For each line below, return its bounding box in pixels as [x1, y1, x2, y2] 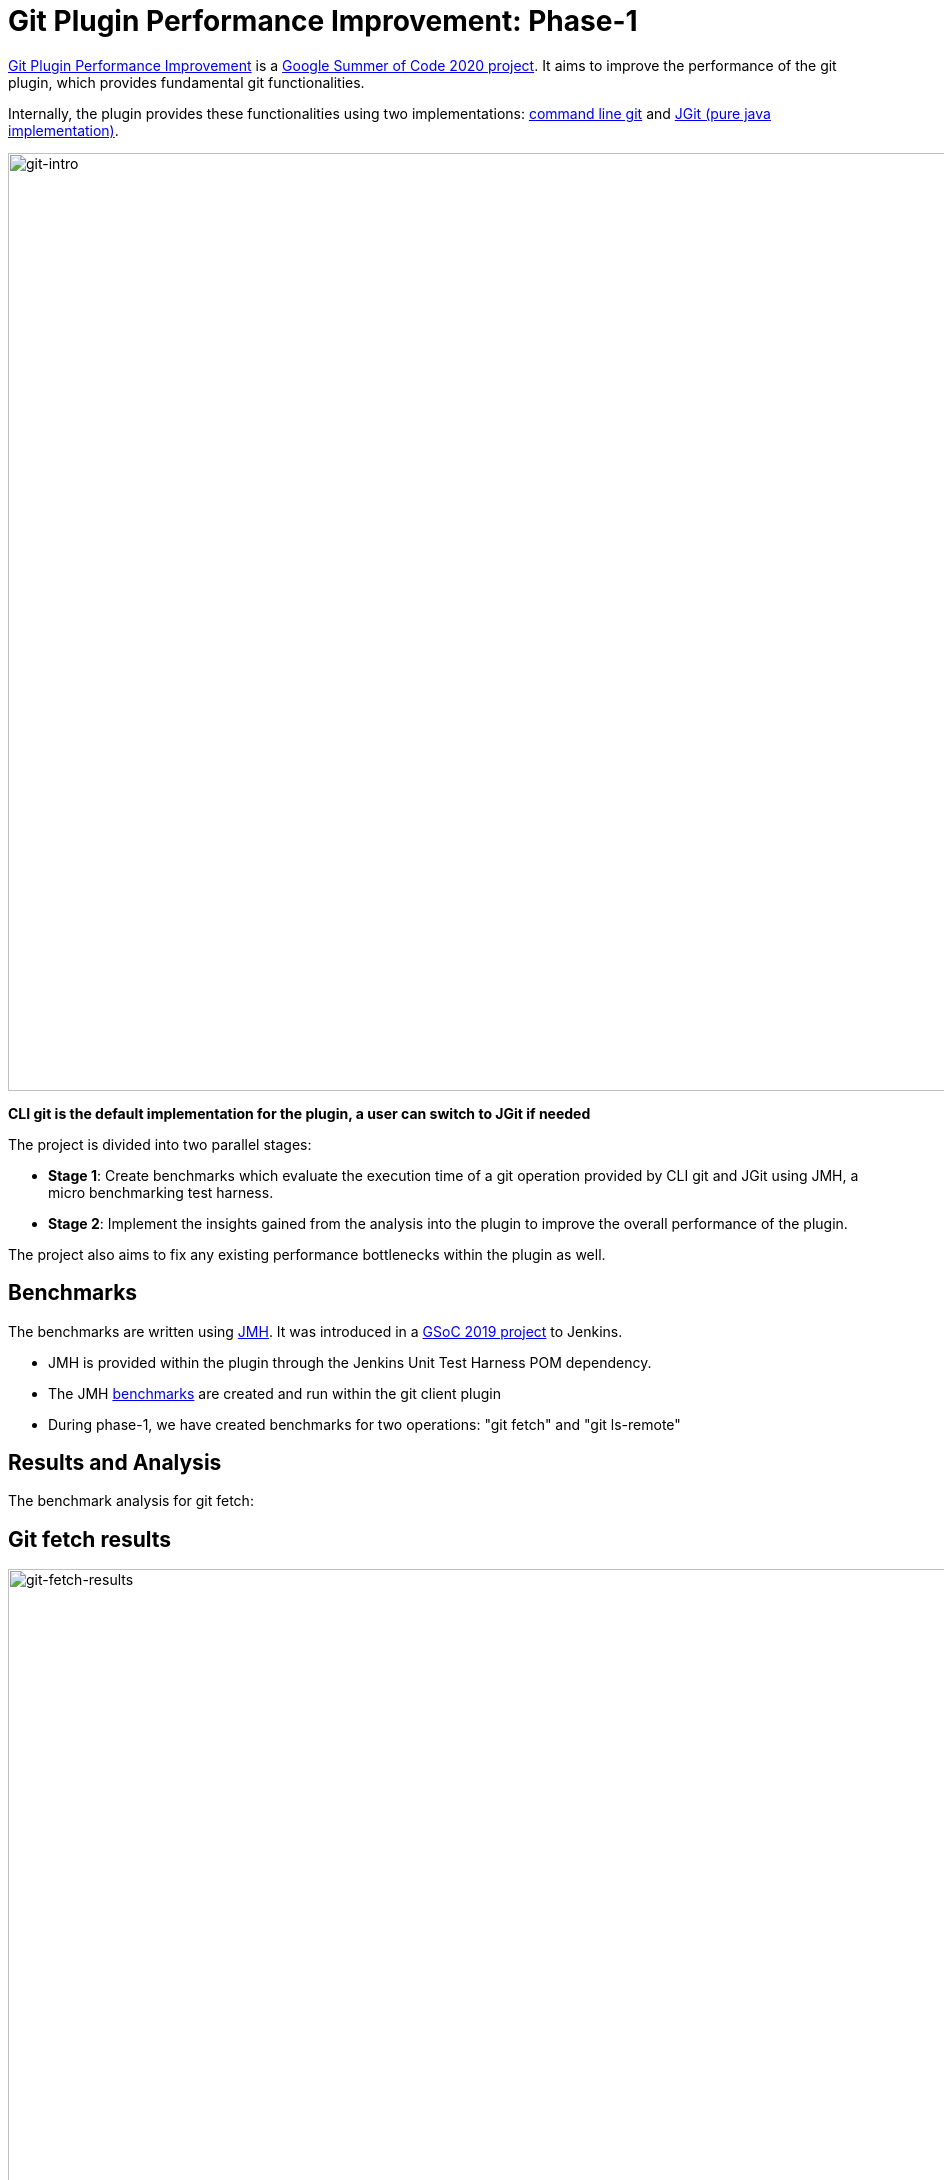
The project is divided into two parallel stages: [8, 1135, 312, 1153]
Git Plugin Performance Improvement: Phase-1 [8, 4, 638, 38]
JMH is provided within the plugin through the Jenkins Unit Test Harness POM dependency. [48, 1353, 652, 1371]
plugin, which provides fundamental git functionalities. [8, 73, 365, 91]
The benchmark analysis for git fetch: [8, 1492, 254, 1510]
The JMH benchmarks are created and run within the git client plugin [48, 1384, 502, 1402]
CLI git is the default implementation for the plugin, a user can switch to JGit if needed [8, 1104, 591, 1122]
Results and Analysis [8, 1450, 222, 1476]
